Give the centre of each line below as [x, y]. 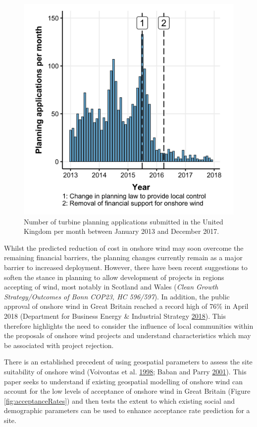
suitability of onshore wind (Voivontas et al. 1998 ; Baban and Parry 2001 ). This [125, 371]
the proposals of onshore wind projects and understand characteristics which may [128, 335]
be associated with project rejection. [59, 345]
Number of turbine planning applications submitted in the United [124, 221]
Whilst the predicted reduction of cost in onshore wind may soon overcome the [124, 248]
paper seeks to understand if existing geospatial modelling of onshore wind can [124, 381]
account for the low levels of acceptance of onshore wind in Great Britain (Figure [127, 391]
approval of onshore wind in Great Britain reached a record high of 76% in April [126, 306]
